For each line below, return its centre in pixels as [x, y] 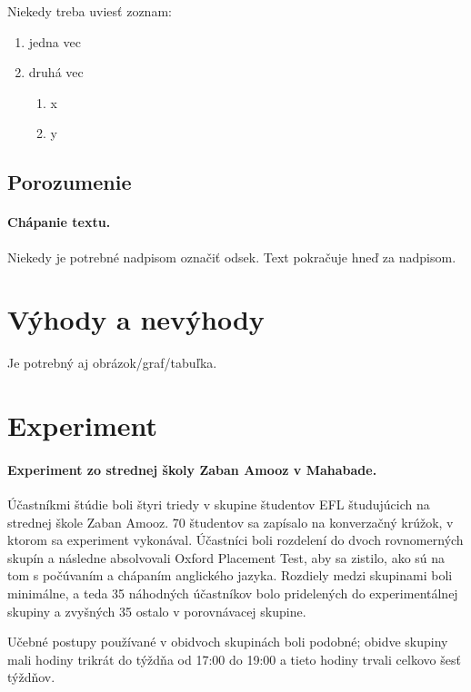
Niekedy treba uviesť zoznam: [90, 11]
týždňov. [31, 677]
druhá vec [56, 72]
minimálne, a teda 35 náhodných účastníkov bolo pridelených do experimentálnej [233, 593]
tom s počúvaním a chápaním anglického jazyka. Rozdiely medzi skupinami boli [230, 575]
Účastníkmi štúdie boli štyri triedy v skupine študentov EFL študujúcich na [219, 504]
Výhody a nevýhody [136, 319]
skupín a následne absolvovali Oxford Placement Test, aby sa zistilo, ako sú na [226, 557]
